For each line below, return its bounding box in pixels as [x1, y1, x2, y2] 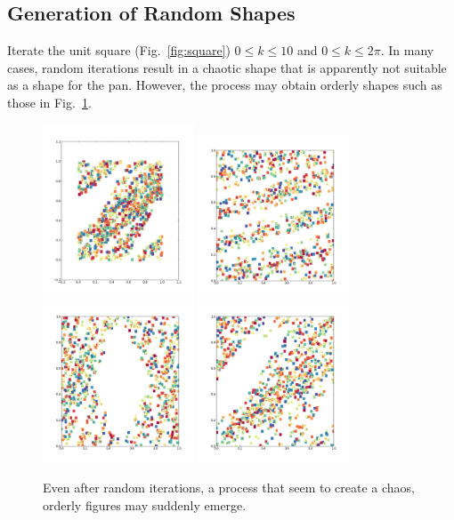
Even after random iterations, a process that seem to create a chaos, [43, 478, 415, 497]
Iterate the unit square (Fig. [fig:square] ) [7, 41, 231, 60]
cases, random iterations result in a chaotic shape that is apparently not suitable [7, 58, 447, 76]
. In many [380, 41, 434, 60]
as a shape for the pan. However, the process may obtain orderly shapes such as [7, 76, 442, 94]
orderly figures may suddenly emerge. [43, 495, 247, 514]
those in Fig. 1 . [7, 92, 92, 111]
